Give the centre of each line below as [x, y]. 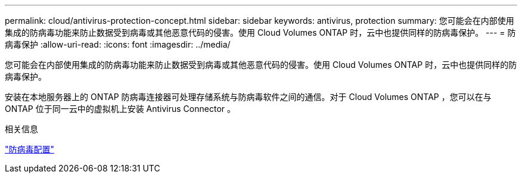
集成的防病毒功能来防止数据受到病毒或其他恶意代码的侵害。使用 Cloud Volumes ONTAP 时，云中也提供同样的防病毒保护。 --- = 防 [260, 32]
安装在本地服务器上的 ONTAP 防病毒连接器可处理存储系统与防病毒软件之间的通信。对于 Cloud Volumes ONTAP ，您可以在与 [248, 97]
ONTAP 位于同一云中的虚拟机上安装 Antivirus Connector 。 [120, 109]
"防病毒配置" [30, 149]
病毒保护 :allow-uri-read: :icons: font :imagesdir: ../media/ [118, 44]
